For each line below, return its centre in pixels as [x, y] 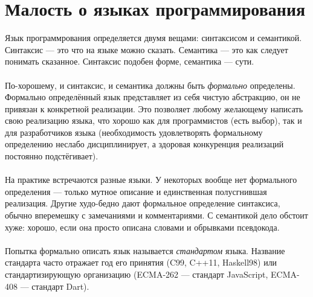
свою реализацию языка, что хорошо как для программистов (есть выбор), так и [153, 120]
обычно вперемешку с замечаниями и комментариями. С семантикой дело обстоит [156, 215]
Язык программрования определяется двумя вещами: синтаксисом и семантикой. [153, 38]
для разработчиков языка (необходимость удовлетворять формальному [134, 132]
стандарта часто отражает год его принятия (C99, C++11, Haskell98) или [141, 262]
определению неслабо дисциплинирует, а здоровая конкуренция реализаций [144, 144]
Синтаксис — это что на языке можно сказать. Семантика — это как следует [147, 49]
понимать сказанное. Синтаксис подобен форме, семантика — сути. [130, 61]
